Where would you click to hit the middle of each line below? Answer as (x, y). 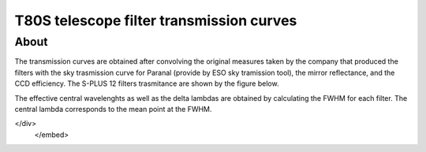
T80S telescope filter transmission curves (156, 20)
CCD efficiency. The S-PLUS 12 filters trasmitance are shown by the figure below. (147, 83)
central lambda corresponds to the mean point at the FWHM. (113, 109)
